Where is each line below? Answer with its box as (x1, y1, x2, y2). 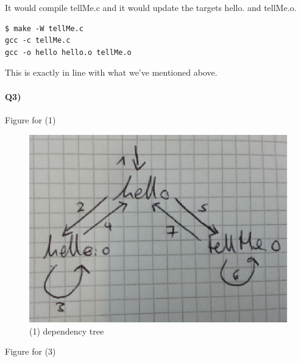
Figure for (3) (5, 345, 56, 358)
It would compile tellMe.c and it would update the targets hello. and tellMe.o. (5, 1, 297, 13)
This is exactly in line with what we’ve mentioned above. (5, 66, 218, 79)
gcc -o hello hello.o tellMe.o (5, 48, 132, 57)
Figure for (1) (5, 113, 56, 126)
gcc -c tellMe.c (5, 36, 71, 45)
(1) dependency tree (29, 324, 104, 337)
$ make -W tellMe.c (5, 24, 83, 33)
